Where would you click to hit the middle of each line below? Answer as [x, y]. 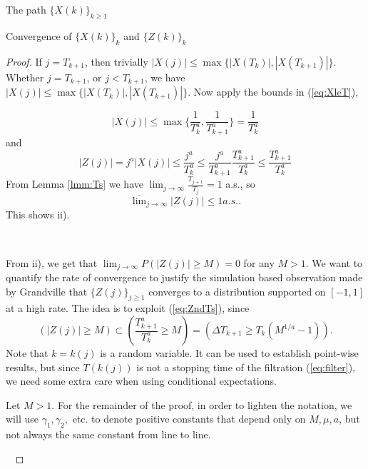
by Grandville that [47, 291]
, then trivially [117, 61]
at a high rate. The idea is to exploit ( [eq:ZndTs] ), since [128, 308]
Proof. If [24, 61]
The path [26, 9]
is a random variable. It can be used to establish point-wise [229, 353]
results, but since [43, 367]
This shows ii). [38, 215]
